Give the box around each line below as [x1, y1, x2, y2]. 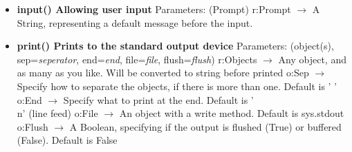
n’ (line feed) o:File [17, 106, 98, 120]
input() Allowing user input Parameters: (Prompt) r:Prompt [17, 2, 291, 16]
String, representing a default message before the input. [17, 15, 253, 30]
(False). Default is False [17, 133, 118, 147]
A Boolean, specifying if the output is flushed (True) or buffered [69, 119, 342, 133]
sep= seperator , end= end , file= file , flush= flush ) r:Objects [17, 52, 257, 66]
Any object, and [278, 52, 346, 66]
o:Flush [17, 119, 48, 133]
